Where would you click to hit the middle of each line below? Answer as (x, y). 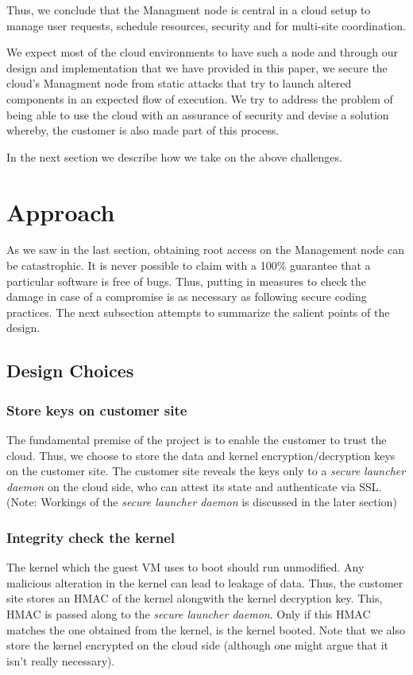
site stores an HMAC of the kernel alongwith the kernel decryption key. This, (195, 598)
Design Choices (70, 371)
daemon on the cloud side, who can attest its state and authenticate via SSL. (194, 486)
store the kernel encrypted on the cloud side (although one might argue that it (197, 645)
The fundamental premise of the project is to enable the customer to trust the (197, 440)
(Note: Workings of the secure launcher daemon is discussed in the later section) (202, 502)
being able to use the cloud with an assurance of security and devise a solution (198, 114)
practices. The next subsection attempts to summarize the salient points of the (198, 312)
